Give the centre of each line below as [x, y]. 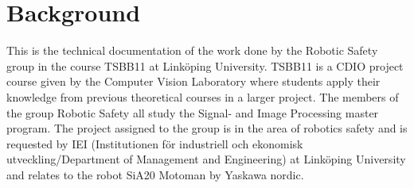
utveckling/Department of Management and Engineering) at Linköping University [206, 159]
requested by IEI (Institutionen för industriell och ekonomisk [155, 143]
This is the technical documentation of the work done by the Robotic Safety [192, 50]
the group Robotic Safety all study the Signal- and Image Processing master [193, 112]
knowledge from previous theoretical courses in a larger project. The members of [203, 96]
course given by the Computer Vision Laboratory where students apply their [193, 81]
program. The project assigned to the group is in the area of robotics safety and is [207, 128]
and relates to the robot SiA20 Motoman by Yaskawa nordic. [155, 174]
